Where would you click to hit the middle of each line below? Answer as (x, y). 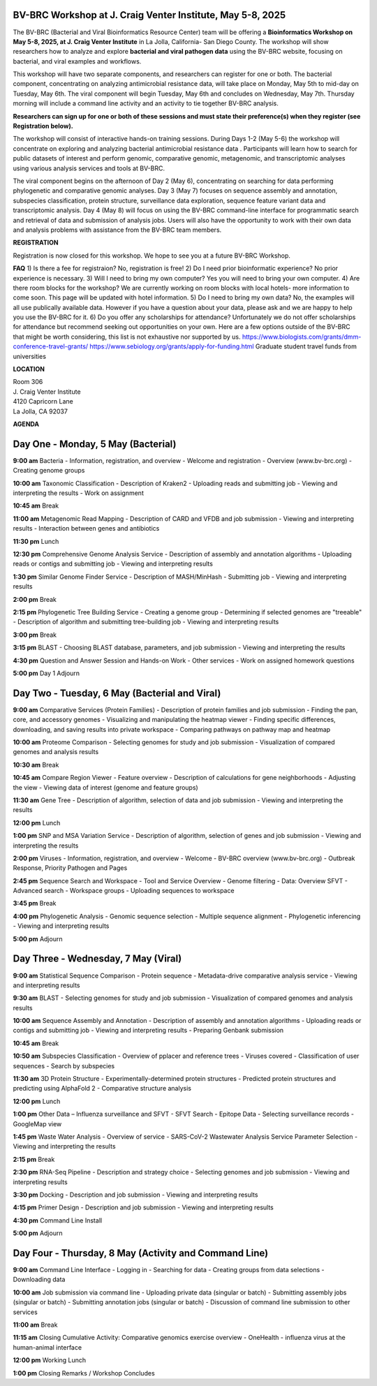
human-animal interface (47, 1347)
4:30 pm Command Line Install (58, 1220)
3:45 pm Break (35, 904)
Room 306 (28, 382)
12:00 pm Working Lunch (50, 1360)
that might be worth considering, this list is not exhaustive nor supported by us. (127, 337)
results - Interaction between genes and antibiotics (86, 529)
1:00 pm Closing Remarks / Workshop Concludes (84, 1373)
